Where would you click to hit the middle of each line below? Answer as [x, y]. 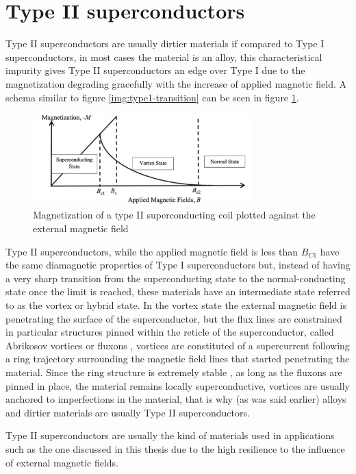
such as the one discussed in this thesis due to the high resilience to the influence [175, 448]
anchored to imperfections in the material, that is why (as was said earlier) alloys [176, 399]
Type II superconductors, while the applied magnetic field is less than [152, 251]
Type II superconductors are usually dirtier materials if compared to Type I [165, 43]
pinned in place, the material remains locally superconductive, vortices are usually [178, 385]
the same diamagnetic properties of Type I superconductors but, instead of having [178, 265]
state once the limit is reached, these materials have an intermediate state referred [178, 291]
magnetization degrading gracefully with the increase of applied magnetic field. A [176, 83]
